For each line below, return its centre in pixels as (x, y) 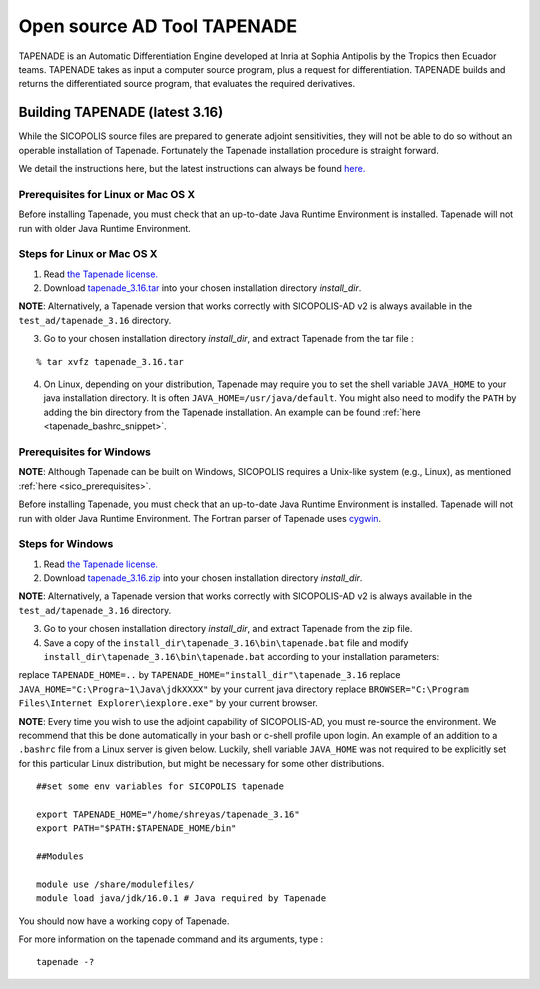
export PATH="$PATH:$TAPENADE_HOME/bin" (136, 828)
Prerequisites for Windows (85, 452)
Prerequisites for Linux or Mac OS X (106, 194)
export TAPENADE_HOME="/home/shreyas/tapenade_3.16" (168, 814)
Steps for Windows (66, 544)
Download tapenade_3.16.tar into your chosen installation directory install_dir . (202, 288)
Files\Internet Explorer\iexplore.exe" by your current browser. (168, 703)
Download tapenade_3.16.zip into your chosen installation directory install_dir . (203, 578)
